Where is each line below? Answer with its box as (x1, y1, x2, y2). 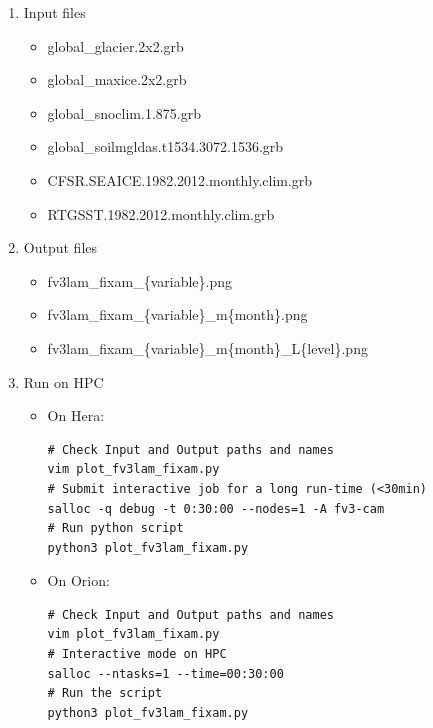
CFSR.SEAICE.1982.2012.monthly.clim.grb (47, 169, 313, 190)
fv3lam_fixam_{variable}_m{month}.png (47, 304, 308, 325)
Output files (23, 237, 98, 258)
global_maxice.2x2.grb (47, 69, 187, 90)
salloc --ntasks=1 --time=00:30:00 (47, 666, 284, 681)
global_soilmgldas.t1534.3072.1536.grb (47, 136, 284, 157)
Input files (23, 2, 86, 22)
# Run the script (47, 686, 163, 701)
